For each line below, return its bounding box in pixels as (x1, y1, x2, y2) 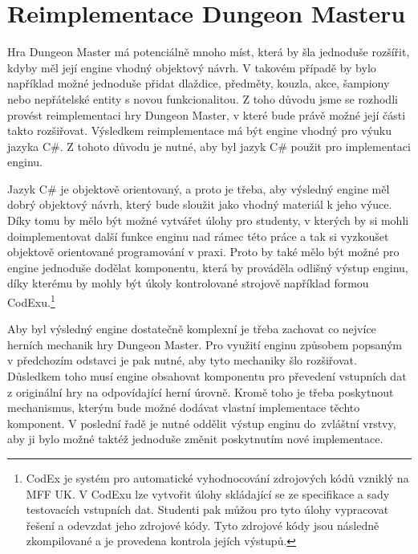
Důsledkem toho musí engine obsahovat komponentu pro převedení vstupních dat (7, 368, 407, 385)
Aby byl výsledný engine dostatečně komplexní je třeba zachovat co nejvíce (7, 320, 376, 337)
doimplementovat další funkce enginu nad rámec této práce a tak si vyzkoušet (7, 227, 389, 244)
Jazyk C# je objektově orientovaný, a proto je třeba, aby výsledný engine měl (7, 180, 390, 197)
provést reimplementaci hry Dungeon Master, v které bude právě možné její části (7, 106, 406, 123)
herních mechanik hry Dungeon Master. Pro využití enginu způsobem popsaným (7, 336, 402, 352)
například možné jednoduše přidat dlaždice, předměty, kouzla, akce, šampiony (7, 75, 390, 92)
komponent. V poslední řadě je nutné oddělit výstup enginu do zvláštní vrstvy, (7, 414, 396, 431)
